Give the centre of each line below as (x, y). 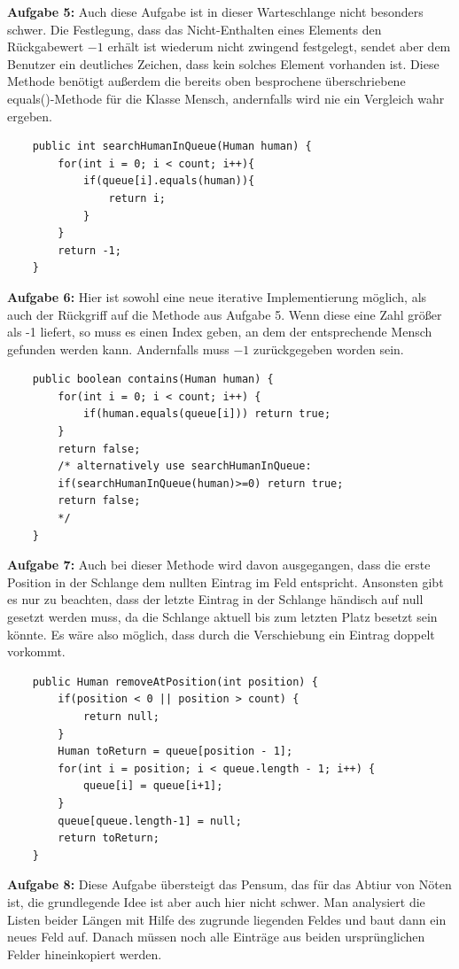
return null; (121, 716)
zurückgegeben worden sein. (329, 349)
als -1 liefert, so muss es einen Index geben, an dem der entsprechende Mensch (220, 332)
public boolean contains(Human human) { (153, 380)
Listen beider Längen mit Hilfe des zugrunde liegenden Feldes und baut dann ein (227, 919)
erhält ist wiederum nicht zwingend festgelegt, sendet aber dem (279, 47)
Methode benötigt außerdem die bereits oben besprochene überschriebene (206, 81)
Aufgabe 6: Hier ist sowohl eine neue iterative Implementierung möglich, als (217, 296)
